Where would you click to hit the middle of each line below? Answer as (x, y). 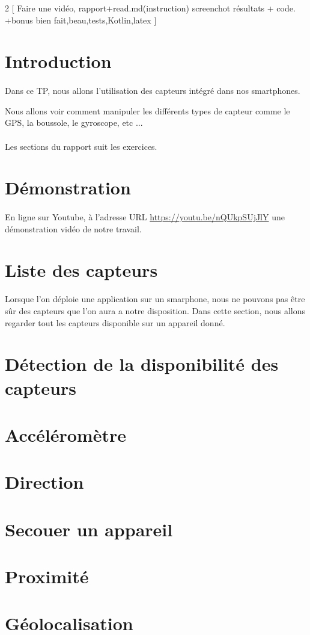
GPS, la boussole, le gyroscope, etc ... (74, 122)
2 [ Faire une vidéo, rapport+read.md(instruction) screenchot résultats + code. (150, 8)
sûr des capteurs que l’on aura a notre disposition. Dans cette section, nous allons (155, 311)
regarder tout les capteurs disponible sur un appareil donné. (115, 322)
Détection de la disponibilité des (142, 364)
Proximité (47, 576)
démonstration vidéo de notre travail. (73, 228)
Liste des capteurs (81, 270)
